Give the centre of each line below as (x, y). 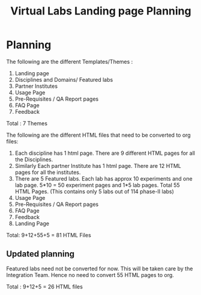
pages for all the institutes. (48, 172)
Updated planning (40, 254)
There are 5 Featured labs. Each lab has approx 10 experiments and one (104, 178)
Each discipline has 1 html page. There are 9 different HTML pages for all (105, 153)
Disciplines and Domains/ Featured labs (64, 79)
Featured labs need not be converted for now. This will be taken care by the (100, 269)
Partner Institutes (36, 86)
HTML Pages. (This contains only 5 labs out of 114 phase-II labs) (94, 191)
